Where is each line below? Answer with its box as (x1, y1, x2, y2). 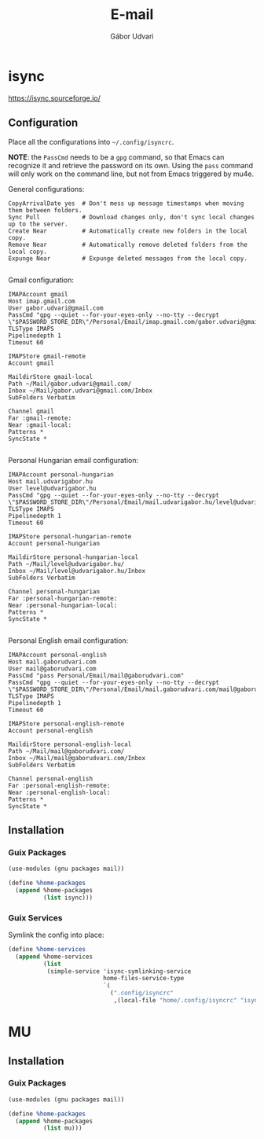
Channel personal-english (8, 774, 93, 783)
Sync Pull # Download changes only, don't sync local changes (8, 213, 255, 221)
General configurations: (8, 184, 85, 193)
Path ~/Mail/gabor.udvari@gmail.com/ (8, 380, 132, 388)
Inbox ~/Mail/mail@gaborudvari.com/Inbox (8, 754, 146, 762)
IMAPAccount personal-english (8, 651, 108, 659)
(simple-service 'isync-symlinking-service (46, 967, 192, 975)
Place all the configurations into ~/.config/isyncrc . (8, 137, 174, 146)
